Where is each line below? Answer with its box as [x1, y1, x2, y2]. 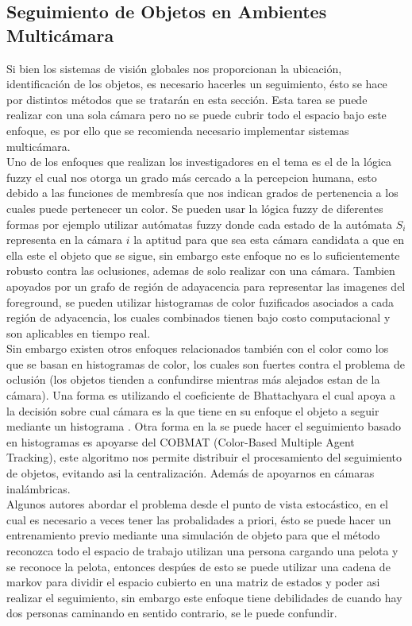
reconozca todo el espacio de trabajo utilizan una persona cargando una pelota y [6, 543, 399, 558]
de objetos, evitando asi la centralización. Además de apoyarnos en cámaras [6, 465, 375, 481]
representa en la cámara [6, 231, 123, 248]
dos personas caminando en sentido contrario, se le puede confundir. [6, 605, 337, 621]
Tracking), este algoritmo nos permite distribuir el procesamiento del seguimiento [6, 449, 402, 466]
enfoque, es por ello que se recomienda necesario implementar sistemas [6, 122, 349, 138]
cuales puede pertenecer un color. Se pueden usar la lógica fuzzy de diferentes [6, 199, 383, 216]
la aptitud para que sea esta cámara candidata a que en [133, 231, 405, 248]
